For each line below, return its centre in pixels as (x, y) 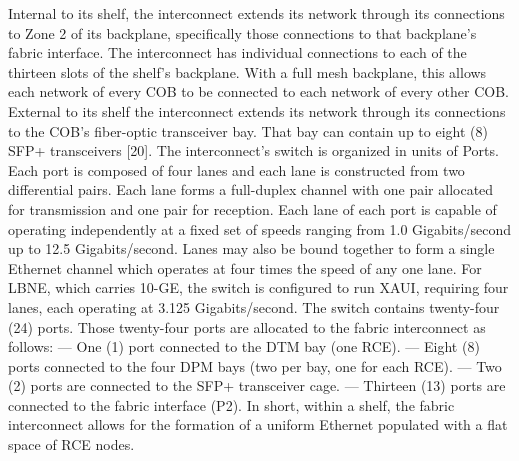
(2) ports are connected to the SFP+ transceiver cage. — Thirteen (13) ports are (257, 385)
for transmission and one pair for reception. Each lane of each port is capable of (252, 208)
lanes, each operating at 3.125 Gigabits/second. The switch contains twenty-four (254, 306)
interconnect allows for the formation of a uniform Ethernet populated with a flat (258, 424)
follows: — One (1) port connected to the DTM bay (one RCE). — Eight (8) (244, 346)
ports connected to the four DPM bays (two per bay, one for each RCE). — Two (255, 365)
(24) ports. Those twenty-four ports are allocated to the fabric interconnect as (247, 326)
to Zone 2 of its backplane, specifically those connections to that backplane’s (242, 32)
